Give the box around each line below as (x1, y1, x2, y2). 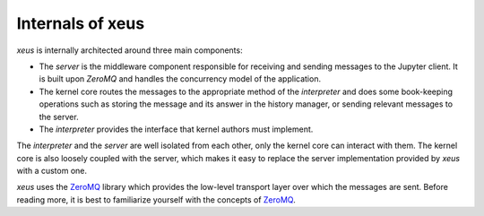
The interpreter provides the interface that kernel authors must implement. (39, 124, 314, 134)
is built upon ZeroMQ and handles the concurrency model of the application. (39, 73, 322, 84)
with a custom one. (16, 166, 88, 177)
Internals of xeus (16, 13, 145, 33)
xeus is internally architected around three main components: (16, 45, 243, 56)
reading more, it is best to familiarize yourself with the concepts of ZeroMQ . (16, 194, 296, 205)
